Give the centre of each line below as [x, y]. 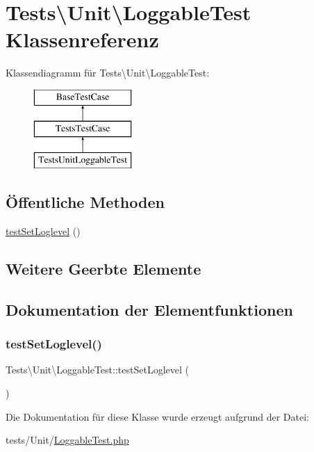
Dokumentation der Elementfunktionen [149, 309]
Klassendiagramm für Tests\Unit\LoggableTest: [108, 73]
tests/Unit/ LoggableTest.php [67, 440]
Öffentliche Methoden [85, 202]
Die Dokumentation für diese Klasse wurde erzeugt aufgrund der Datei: [157, 416]
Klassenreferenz [82, 39]
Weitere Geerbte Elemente [104, 269]
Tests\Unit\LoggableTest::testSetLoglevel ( [97, 370]
